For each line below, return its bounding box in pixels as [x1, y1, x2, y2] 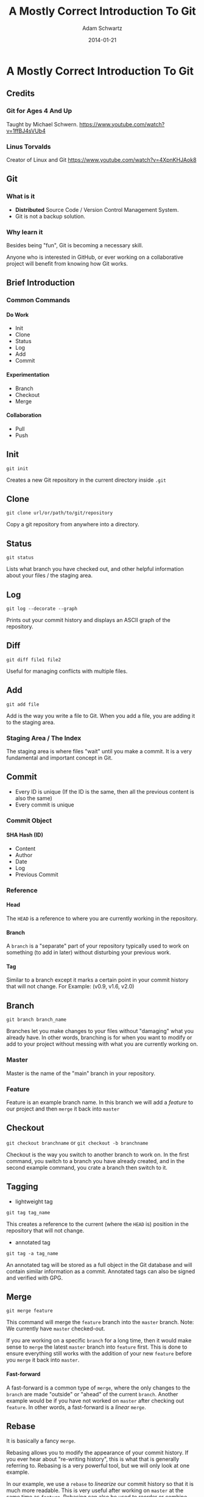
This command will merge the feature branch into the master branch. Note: [6, 1319, 194, 1326]
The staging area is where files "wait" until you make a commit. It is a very [6, 748, 192, 755]
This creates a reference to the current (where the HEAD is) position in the [6, 1220, 189, 1228]
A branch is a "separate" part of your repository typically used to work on [6, 942, 190, 950]
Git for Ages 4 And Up [6, 107, 72, 115]
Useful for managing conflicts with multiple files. [6, 667, 128, 675]
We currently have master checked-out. [6, 1325, 105, 1332]
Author [15, 851, 33, 858]
